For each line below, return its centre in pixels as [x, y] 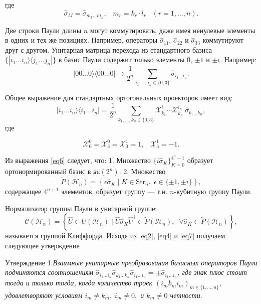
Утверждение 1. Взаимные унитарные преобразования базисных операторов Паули [131, 262]
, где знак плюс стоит [212, 272]
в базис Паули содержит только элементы [121, 59]
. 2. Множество [142, 171]
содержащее [23, 191]
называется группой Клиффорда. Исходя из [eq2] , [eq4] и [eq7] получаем [115, 236]
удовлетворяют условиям [44, 295]
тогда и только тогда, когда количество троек [79, 283]
